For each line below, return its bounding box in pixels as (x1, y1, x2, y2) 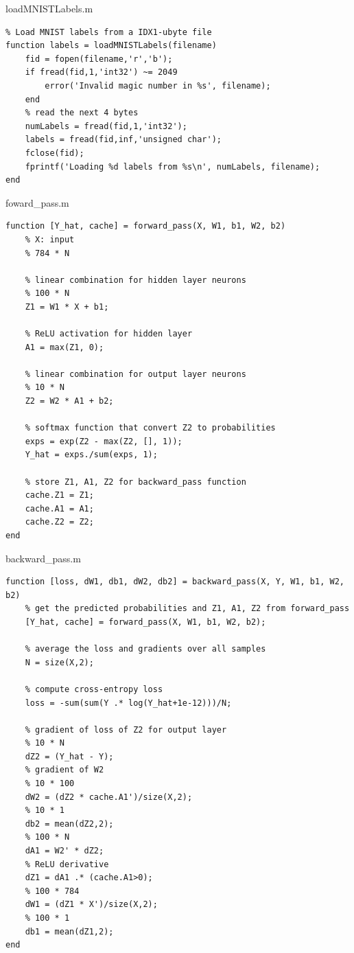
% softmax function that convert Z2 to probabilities (25, 423, 276, 433)
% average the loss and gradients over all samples (25, 644, 266, 654)
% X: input (25, 234, 75, 244)
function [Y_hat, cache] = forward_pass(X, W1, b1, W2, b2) (5, 221, 286, 231)
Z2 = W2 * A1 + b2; (25, 396, 114, 406)
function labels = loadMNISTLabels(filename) (5, 41, 217, 51)
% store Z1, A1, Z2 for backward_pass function (25, 476, 246, 487)
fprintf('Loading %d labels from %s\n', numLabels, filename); (25, 161, 320, 172)
